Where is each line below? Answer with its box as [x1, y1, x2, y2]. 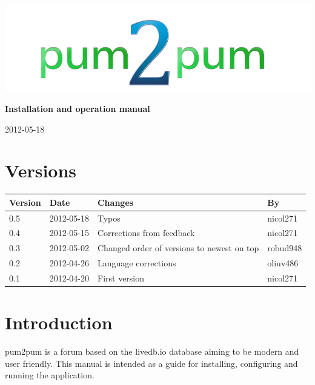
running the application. [5, 369, 94, 381]
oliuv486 [267, 257, 299, 269]
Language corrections [97, 257, 176, 269]
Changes [97, 196, 134, 208]
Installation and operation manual [5, 102, 150, 114]
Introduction [5, 310, 113, 335]
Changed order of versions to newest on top [97, 242, 259, 254]
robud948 [267, 242, 302, 254]
